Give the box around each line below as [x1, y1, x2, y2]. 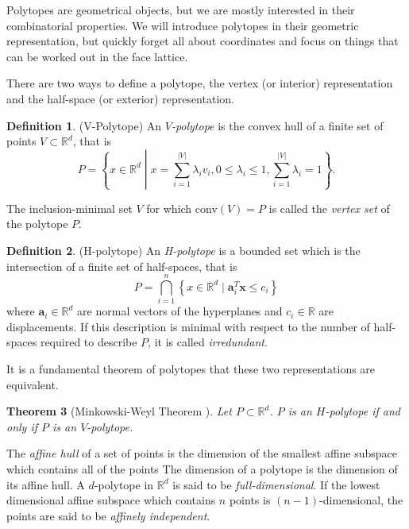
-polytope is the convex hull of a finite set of [171, 117, 384, 133]
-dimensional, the [319, 492, 403, 508]
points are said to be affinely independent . [6, 507, 210, 523]
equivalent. [6, 376, 59, 392]
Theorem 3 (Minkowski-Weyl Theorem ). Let [6, 403, 232, 419]
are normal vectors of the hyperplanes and [77, 303, 283, 319]
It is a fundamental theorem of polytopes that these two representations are [6, 361, 376, 377]
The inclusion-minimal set [6, 199, 133, 216]
